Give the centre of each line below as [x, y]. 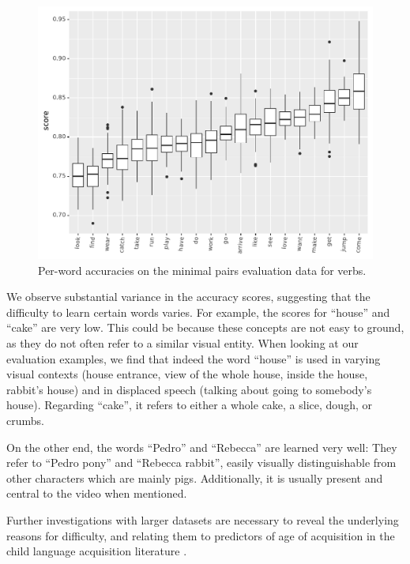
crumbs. [25, 420]
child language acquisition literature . [97, 551]
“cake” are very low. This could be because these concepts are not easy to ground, [205, 327]
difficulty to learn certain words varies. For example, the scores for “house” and [198, 312]
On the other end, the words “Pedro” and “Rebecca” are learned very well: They [202, 447]
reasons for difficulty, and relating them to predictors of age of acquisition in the [201, 535]
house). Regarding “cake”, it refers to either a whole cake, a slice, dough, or [189, 405]
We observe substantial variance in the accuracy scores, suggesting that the [188, 297]
